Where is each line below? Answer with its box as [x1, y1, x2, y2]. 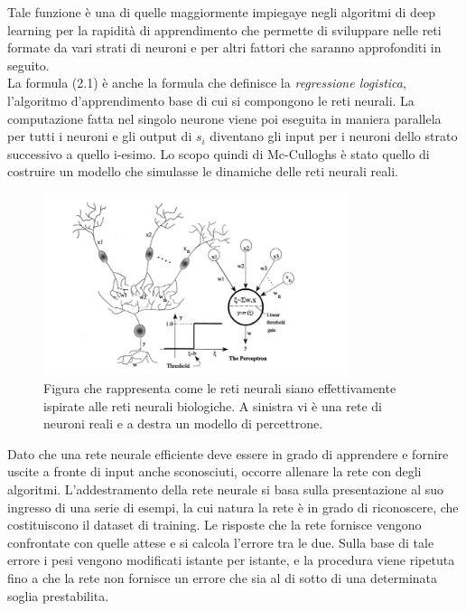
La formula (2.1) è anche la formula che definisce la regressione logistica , [7, 73, 406, 92]
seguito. [7, 55, 50, 74]
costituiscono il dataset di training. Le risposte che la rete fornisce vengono [7, 515, 422, 534]
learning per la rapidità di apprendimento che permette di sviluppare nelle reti [7, 20, 442, 39]
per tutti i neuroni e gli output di [7, 127, 192, 146]
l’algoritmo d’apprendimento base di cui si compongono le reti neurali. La [7, 90, 415, 109]
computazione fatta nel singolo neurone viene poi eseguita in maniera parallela [7, 108, 442, 127]
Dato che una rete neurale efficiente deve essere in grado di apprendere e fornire [7, 444, 449, 463]
